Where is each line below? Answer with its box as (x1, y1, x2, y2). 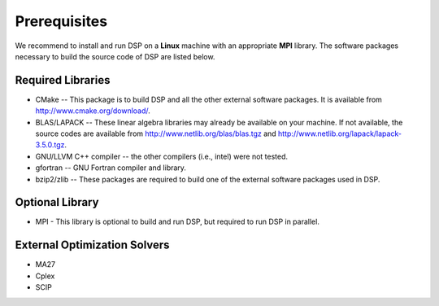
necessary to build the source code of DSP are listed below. (15, 51, 215, 61)
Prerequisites (15, 12, 108, 30)
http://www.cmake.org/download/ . (35, 106, 150, 116)
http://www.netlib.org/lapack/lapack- (277, 129, 402, 138)
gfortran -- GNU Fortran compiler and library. (35, 163, 187, 173)
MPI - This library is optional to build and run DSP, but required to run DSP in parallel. (35, 216, 320, 227)
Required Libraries (15, 73, 111, 87)
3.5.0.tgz (35, 140, 65, 150)
